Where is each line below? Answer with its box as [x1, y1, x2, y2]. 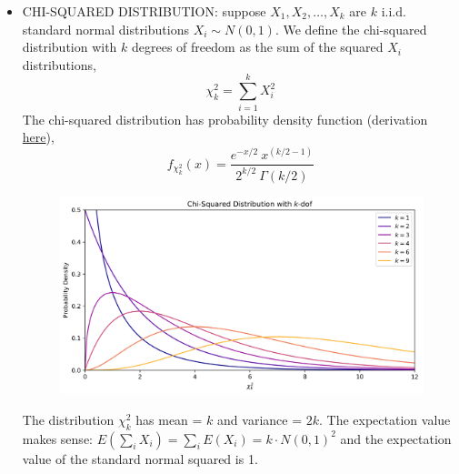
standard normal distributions [22, 19, 189, 38]
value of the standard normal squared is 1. [22, 449, 258, 468]
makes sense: [22, 429, 93, 448]
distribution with [22, 37, 117, 56]
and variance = [217, 409, 303, 429]
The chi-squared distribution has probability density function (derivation [22, 109, 428, 128]
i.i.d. [381, 2, 406, 20]
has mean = [135, 409, 203, 429]
